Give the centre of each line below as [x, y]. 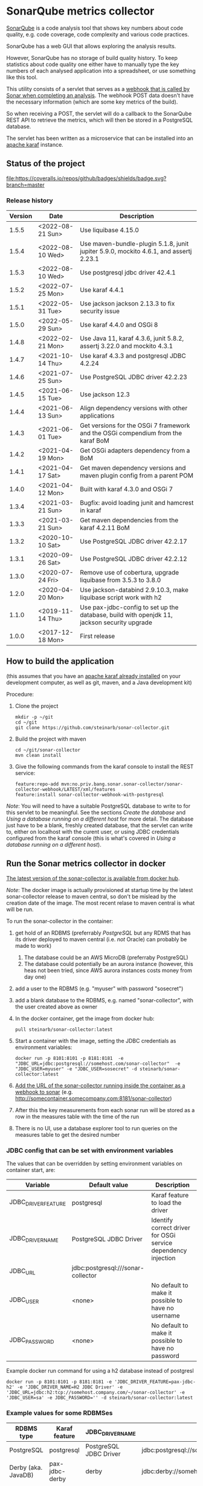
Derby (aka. [26, 1468]
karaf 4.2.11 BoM [105, 528]
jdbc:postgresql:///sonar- [108, 1268]
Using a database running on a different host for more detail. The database [100, 819]
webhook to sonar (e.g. [44, 1091]
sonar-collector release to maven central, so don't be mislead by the [91, 896]
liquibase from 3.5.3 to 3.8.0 [120, 580]
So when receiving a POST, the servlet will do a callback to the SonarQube [99, 113]
